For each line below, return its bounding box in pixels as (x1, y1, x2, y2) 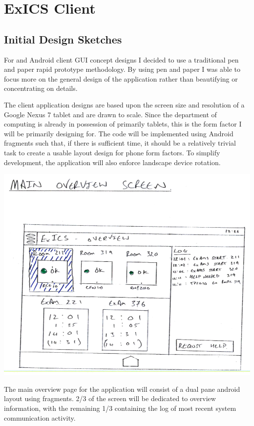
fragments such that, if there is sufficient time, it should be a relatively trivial (4, 138, 236, 148)
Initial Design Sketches (4, 31, 122, 46)
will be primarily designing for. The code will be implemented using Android (4, 128, 233, 138)
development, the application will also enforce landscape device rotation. (4, 157, 221, 167)
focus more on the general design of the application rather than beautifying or (4, 73, 238, 84)
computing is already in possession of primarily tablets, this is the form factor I (4, 119, 242, 129)
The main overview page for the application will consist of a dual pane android (4, 383, 240, 394)
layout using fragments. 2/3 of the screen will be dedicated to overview (4, 393, 216, 404)
